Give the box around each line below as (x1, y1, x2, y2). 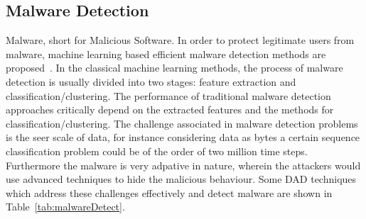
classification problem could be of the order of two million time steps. (6, 143, 308, 158)
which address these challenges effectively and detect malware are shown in (6, 185, 333, 200)
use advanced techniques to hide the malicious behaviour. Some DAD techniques (6, 172, 357, 186)
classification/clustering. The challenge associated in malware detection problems (6, 116, 358, 130)
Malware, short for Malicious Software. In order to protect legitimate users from (6, 33, 355, 47)
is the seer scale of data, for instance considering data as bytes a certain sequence (6, 130, 360, 145)
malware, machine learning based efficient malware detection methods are (6, 46, 326, 61)
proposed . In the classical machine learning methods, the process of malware (6, 60, 343, 75)
